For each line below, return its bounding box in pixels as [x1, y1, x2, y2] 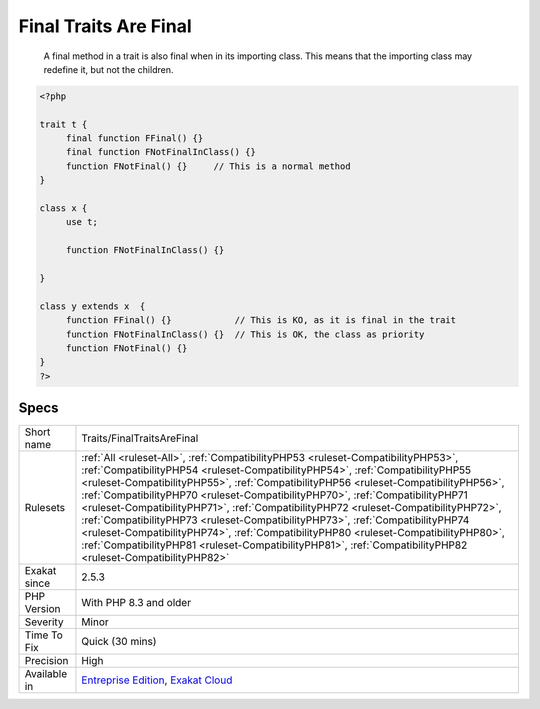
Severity [24, 615, 64, 629]
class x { [39, 203, 88, 214]
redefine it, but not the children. [43, 63, 174, 75]
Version [24, 602, 61, 616]
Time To [24, 628, 64, 642]
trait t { [39, 118, 88, 130]
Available [24, 667, 68, 681]
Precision [24, 654, 69, 668]
